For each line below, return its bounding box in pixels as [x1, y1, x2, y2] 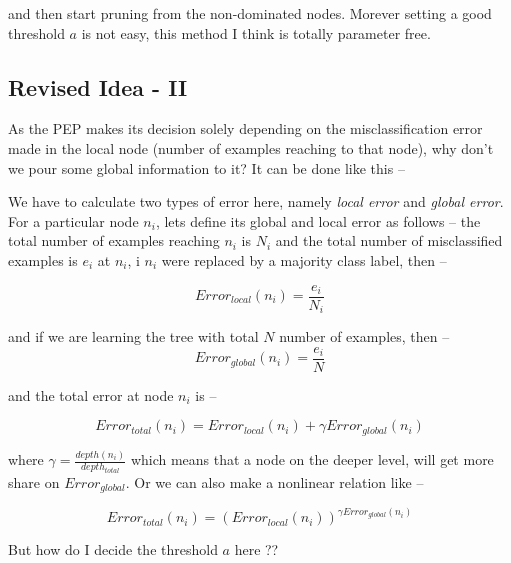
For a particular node [8, 210, 139, 231]
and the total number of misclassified [275, 230, 503, 251]
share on [8, 471, 60, 492]
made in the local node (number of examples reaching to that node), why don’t [8, 137, 494, 158]
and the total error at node [8, 384, 174, 405]
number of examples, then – [279, 326, 450, 347]
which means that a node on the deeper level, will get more [130, 449, 494, 470]
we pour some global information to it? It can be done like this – [8, 157, 405, 178]
